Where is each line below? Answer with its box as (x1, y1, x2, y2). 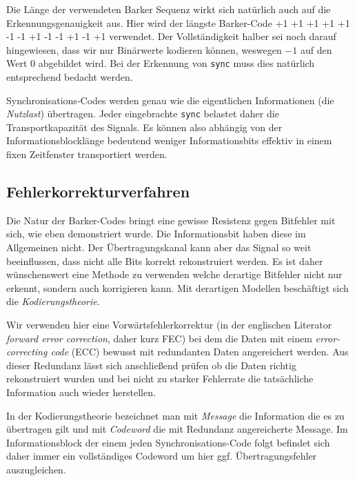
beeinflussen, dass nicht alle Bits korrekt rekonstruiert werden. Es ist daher (6, 253, 323, 268)
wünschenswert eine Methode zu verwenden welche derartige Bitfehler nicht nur (6, 267, 343, 282)
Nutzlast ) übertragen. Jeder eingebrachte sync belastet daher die (6, 106, 279, 121)
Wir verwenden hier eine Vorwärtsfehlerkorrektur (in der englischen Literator (6, 317, 332, 332)
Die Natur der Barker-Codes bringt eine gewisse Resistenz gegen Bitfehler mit (6, 213, 336, 227)
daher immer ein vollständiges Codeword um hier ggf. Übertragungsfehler (6, 449, 317, 463)
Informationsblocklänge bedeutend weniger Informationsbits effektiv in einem (6, 133, 332, 148)
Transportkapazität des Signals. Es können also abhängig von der (6, 119, 283, 134)
